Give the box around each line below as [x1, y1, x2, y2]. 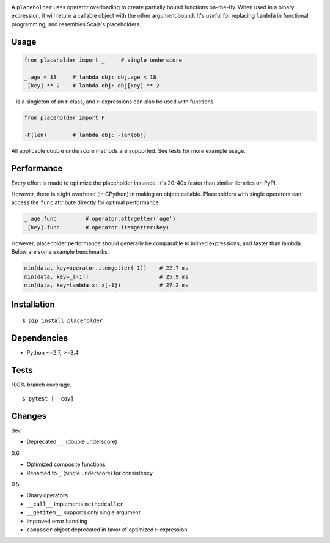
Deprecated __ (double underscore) [26, 438, 117, 446]
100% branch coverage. [11, 381, 72, 388]
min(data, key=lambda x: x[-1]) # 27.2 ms [24, 281, 189, 289]
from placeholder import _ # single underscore [24, 56, 183, 64]
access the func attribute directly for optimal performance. [11, 199, 161, 206]
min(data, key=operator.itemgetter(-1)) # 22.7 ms [24, 265, 189, 271]
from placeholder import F [24, 114, 105, 121]
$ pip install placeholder [22, 317, 103, 324]
